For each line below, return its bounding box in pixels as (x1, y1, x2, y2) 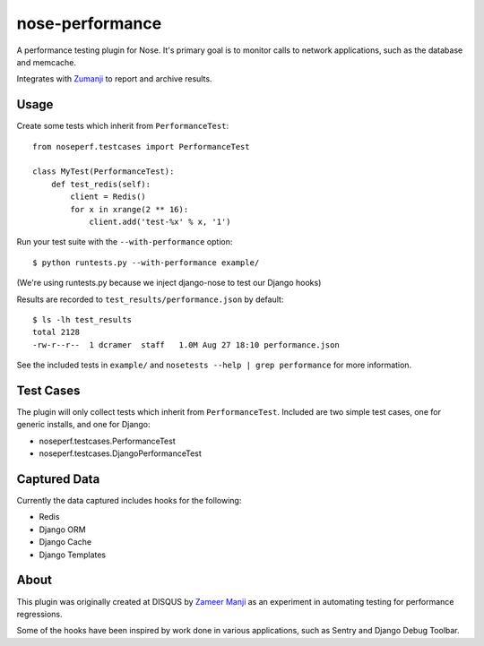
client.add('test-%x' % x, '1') (89, 216, 232, 227)
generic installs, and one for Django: (16, 419, 151, 430)
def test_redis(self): (50, 179, 151, 189)
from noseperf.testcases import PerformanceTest (32, 142, 250, 151)
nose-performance (16, 13, 162, 33)
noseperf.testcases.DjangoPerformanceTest (39, 448, 202, 459)
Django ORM (39, 524, 86, 535)
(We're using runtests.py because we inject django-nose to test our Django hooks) (16, 278, 322, 289)
